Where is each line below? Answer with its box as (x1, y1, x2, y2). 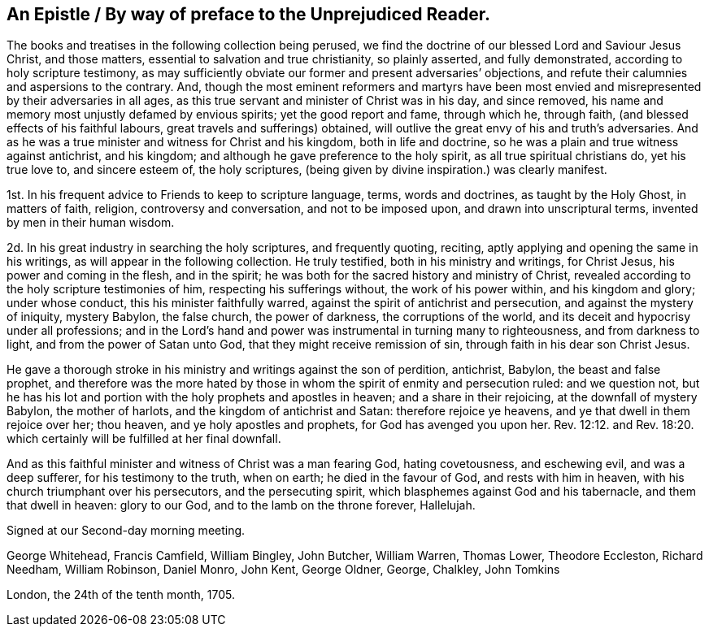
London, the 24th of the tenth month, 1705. (7, 587, 236, 602)
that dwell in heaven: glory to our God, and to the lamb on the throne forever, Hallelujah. (7, 498, 476, 513)
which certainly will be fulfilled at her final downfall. (7, 431, 281, 446)
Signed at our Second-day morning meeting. (7, 523, 246, 538)
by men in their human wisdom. (7, 215, 175, 230)
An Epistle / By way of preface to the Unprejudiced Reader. (7, 4, 491, 24)
